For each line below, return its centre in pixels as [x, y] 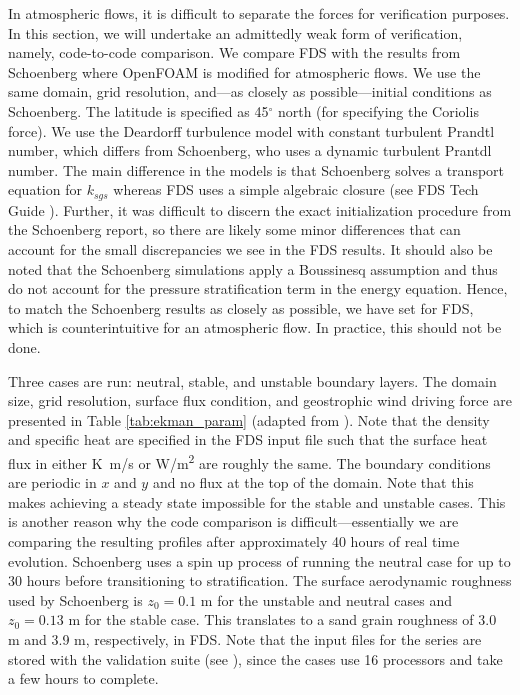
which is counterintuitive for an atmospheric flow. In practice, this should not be [255, 327]
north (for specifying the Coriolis [378, 110]
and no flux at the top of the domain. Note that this [313, 482]
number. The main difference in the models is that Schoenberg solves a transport [256, 169]
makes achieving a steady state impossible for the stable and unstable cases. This [257, 501]
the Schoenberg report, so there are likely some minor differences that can [234, 229]
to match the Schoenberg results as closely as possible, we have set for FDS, [241, 307]
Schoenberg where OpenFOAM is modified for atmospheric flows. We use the [244, 71]
